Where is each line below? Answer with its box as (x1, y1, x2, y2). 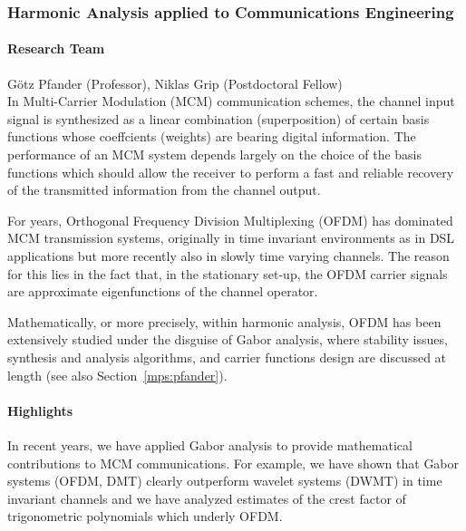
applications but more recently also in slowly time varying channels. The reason (7, 246, 450, 265)
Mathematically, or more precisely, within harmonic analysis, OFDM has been (7, 312, 442, 331)
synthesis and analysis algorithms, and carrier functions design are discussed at (7, 347, 447, 366)
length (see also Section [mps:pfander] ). (7, 365, 228, 384)
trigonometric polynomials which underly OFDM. (7, 507, 283, 526)
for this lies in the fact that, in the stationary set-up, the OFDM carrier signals (7, 264, 448, 283)
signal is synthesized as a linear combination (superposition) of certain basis (7, 109, 430, 128)
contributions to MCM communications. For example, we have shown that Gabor (7, 453, 460, 472)
